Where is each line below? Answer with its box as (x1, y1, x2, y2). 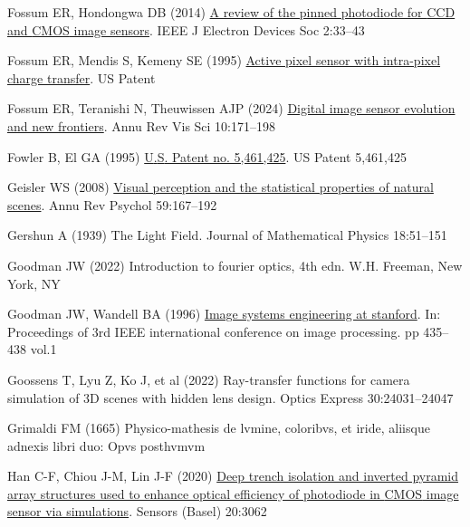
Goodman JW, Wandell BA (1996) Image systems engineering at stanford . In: (7, 304, 441, 323)
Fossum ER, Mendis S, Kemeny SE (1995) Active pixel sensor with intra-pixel (7, 51, 441, 70)
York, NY (7, 273, 61, 292)
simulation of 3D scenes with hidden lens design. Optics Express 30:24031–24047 (7, 388, 454, 407)
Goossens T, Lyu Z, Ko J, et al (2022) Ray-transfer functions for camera (7, 369, 410, 388)
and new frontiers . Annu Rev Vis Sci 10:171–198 (7, 116, 275, 135)
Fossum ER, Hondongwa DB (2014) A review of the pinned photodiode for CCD (7, 3, 456, 21)
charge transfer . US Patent (7, 68, 156, 87)
